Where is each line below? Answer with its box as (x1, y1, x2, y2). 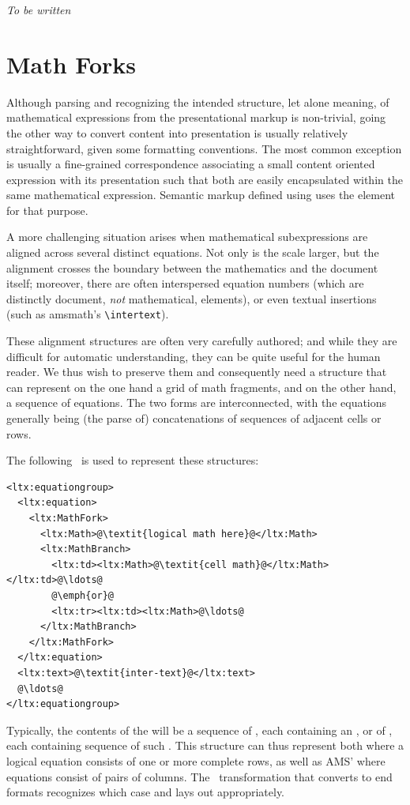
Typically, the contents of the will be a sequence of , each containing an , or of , (6, 721, 393, 738)
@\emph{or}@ (51, 590, 115, 601)
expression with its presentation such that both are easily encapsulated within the (6, 171, 403, 187)
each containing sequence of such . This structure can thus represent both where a (6, 737, 404, 754)
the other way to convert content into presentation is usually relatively (6, 124, 348, 141)
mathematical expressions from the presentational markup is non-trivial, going (6, 109, 386, 126)
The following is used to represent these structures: (6, 452, 259, 468)
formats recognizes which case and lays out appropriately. (6, 784, 285, 800)
